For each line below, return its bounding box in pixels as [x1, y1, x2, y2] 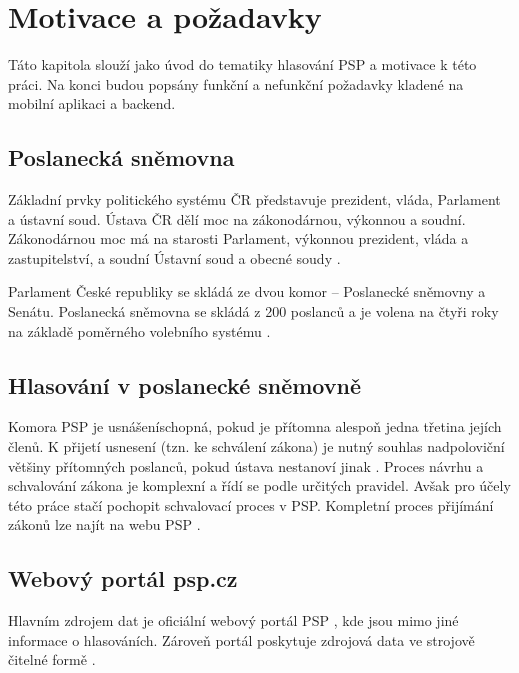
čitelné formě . [8, 649, 96, 670]
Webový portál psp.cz [8, 563, 238, 594]
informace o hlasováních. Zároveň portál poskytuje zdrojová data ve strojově [8, 629, 475, 650]
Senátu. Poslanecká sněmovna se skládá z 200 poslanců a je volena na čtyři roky [8, 301, 499, 322]
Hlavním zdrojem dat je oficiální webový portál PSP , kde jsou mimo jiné [8, 610, 459, 631]
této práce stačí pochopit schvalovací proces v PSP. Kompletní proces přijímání [8, 494, 494, 515]
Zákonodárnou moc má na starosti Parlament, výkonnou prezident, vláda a [8, 228, 469, 249]
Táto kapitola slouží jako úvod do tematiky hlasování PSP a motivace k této [8, 54, 477, 75]
